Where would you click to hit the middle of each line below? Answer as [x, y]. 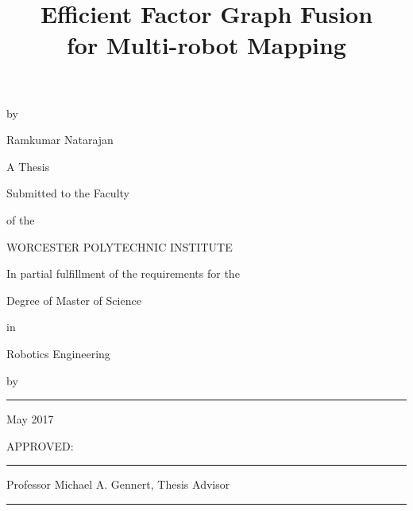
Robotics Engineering [58, 353]
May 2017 [30, 419]
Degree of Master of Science [74, 300]
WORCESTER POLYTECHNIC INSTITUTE [120, 246]
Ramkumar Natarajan [60, 140]
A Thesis [28, 166]
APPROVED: [40, 445]
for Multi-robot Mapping [206, 45]
